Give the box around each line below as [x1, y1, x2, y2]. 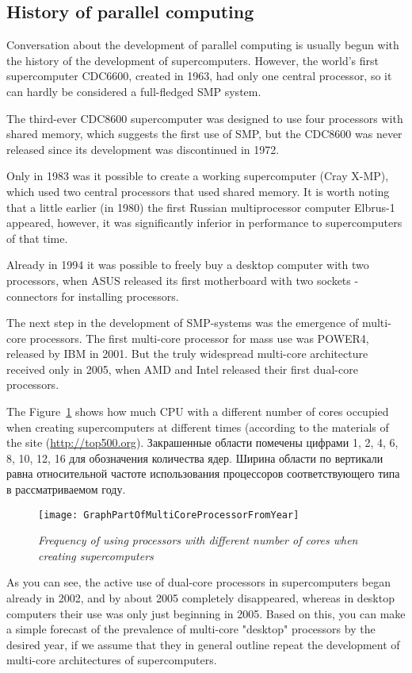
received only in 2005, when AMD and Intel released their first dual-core [6, 360, 358, 377]
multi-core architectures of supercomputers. [6, 652, 217, 668]
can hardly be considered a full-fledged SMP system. [6, 83, 261, 99]
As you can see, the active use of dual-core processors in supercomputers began [6, 574, 391, 590]
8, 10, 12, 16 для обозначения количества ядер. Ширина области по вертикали [6, 449, 383, 466]
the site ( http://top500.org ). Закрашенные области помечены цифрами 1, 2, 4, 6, [6, 434, 399, 451]
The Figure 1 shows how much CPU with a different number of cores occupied [6, 403, 389, 420]
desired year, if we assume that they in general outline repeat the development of [6, 636, 400, 652]
